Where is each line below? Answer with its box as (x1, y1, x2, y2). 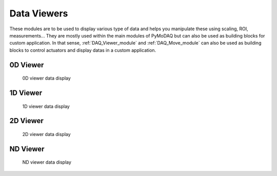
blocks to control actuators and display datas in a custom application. (9, 47, 156, 53)
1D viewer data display (22, 103, 70, 109)
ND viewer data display (22, 159, 72, 165)
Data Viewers (9, 8, 68, 19)
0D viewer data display (22, 75, 71, 82)
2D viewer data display (22, 131, 71, 137)
